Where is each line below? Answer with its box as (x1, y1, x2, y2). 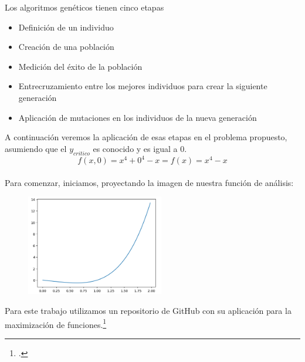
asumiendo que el (5, 142, 67, 154)
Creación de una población (18, 40, 114, 53)
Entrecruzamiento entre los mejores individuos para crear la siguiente (18, 80, 267, 92)
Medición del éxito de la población (18, 60, 143, 72)
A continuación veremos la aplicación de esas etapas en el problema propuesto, (5, 131, 287, 143)
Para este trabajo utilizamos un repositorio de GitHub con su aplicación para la (5, 305, 292, 317)
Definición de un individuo (18, 21, 114, 33)
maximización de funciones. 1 (5, 316, 107, 330)
